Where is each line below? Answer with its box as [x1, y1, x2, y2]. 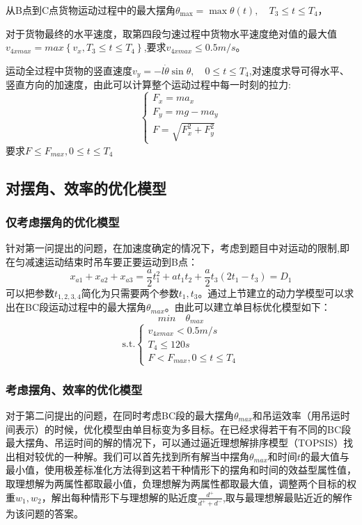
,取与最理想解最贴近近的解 [222, 490, 343, 504]
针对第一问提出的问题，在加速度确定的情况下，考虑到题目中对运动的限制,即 [6, 241, 349, 255]
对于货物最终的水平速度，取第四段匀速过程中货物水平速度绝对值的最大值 [6, 26, 337, 40]
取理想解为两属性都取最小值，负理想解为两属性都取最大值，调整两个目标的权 [6, 476, 356, 490]
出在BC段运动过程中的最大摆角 [6, 300, 147, 314]
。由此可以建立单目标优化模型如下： [164, 300, 331, 314]
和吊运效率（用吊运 [252, 407, 340, 422]
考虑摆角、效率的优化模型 [6, 380, 143, 398]
